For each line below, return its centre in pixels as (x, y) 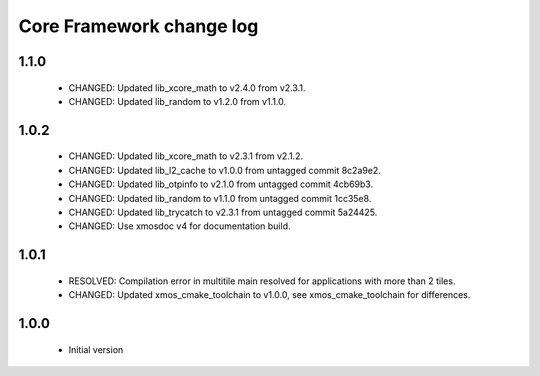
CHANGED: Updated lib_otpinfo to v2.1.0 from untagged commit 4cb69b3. (221, 184)
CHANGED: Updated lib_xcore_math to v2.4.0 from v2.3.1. (187, 87)
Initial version (96, 349)
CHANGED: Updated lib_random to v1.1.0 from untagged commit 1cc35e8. (220, 198)
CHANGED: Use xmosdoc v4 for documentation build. (179, 226)
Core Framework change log (138, 26)
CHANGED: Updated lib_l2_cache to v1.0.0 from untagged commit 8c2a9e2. (225, 170)
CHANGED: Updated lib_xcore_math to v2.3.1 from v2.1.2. (186, 156)
